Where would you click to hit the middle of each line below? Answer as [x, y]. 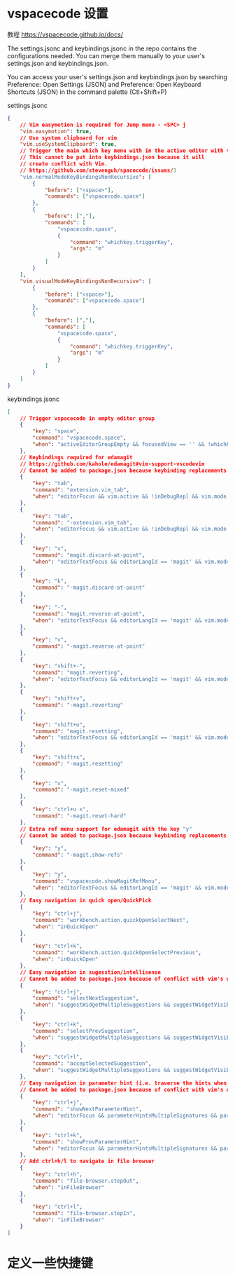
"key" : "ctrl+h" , [57, 1174]
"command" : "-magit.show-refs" [78, 855]
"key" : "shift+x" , [59, 757]
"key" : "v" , [50, 640]
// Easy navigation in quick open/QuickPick [86, 901]
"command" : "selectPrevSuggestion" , [86, 1031]
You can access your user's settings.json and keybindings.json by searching [117, 76]
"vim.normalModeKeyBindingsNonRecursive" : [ [86, 177]
